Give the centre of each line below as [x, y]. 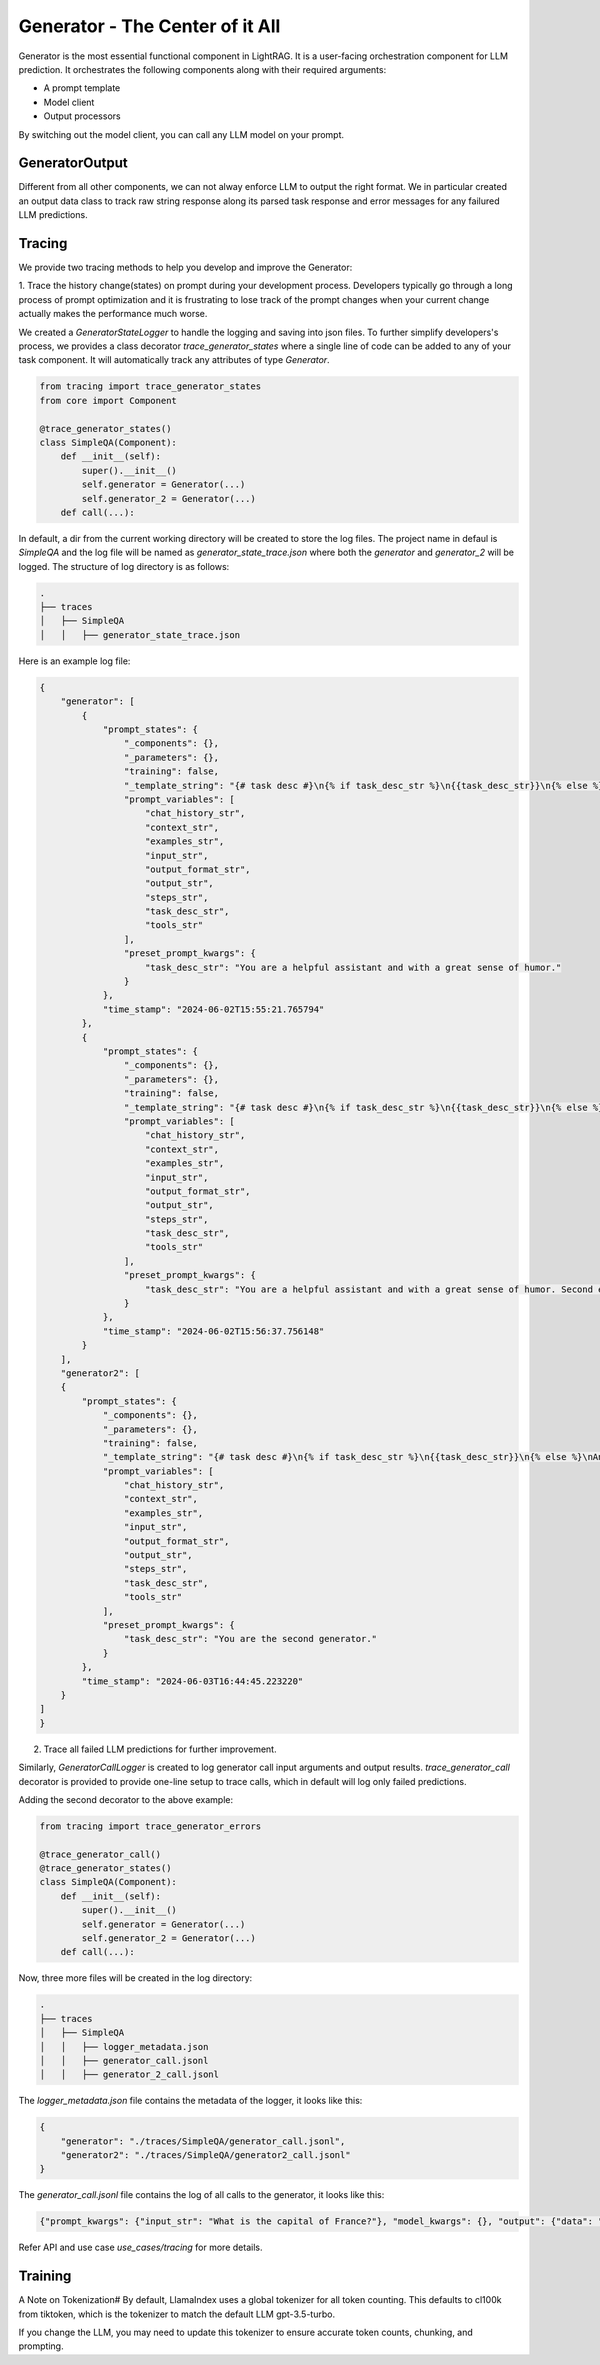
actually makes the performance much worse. [113, 314]
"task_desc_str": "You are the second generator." [250, 1639]
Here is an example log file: [74, 661]
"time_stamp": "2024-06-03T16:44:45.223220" [192, 1681]
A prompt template [82, 88]
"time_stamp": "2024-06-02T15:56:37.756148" [213, 1331]
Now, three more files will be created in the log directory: [135, 1978]
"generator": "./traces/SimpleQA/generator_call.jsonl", [203, 2141]
